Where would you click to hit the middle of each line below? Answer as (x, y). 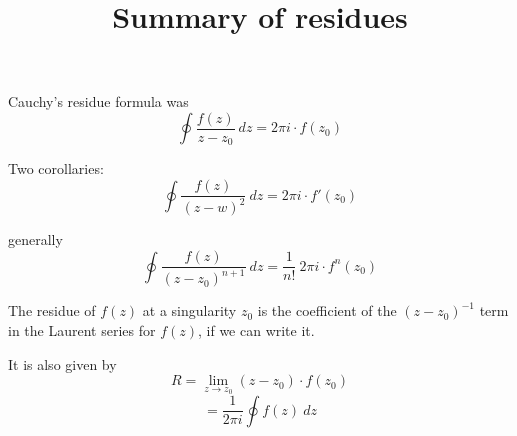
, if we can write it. (256, 330)
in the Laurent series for (82, 330)
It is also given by (62, 363)
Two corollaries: (56, 168)
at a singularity (189, 310)
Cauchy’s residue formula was (98, 101)
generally (35, 239)
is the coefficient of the (327, 310)
